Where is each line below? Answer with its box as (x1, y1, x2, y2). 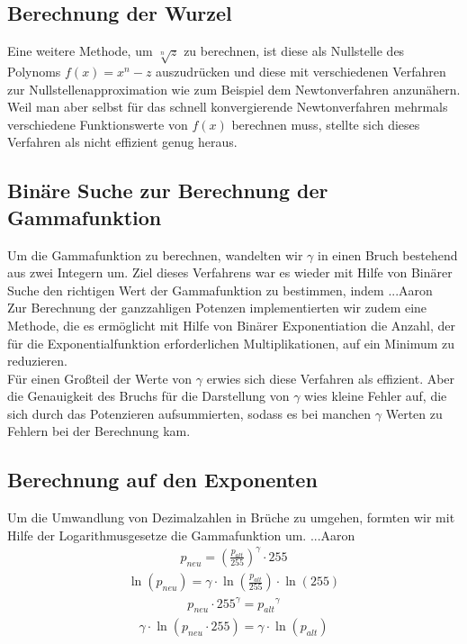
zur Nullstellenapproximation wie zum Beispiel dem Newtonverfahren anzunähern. (7, 79, 461, 98)
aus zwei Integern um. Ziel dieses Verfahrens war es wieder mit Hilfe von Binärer (7, 263, 453, 282)
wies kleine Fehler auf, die (304, 386, 447, 405)
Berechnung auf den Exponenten (7, 466, 318, 494)
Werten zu (385, 404, 443, 422)
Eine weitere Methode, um (7, 41, 153, 60)
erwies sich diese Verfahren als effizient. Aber (206, 368, 455, 387)
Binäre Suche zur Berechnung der (7, 177, 328, 204)
